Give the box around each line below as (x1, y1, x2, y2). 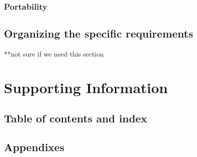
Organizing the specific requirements (4, 26, 193, 41)
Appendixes (4, 139, 65, 155)
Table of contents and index (4, 111, 147, 126)
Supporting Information (4, 77, 168, 97)
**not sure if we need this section (4, 49, 104, 59)
